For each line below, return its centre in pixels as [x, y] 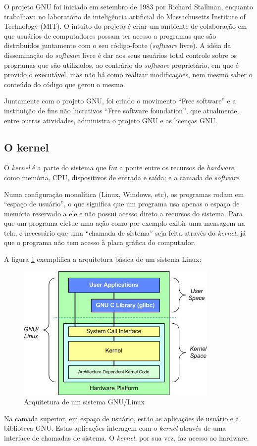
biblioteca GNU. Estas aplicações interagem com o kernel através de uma [115, 428]
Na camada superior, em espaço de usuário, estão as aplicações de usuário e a [122, 418]
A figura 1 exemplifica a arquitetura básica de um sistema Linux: [103, 259]
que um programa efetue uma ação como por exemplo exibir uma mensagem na [125, 223]
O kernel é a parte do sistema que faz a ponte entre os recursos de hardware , [120, 168]
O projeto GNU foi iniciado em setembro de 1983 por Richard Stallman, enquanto [128, 6]
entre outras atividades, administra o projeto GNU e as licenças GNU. [111, 120]
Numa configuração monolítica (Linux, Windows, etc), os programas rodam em [124, 194]
